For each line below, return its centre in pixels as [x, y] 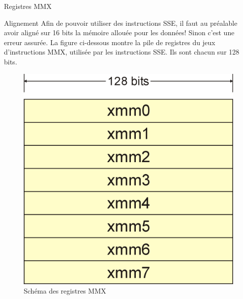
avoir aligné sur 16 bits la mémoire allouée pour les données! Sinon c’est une [119, 32]
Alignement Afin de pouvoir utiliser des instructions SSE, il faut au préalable [121, 23]
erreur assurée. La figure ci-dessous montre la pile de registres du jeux [110, 42]
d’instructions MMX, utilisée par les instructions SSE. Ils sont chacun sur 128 [122, 52]
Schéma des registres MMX [65, 291]
